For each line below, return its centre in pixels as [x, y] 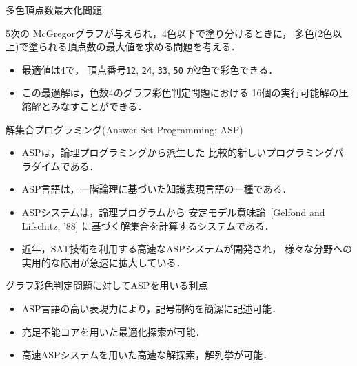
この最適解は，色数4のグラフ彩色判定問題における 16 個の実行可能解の [180, 93]
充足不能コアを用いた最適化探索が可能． [113, 331]
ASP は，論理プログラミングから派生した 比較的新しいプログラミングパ [183, 152]
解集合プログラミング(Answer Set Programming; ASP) [124, 129]
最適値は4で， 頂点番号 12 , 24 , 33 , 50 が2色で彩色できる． [150, 69]
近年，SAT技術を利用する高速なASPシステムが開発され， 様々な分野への [187, 249]
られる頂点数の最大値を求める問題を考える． [140, 46]
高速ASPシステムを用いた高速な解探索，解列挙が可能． [147, 355]
